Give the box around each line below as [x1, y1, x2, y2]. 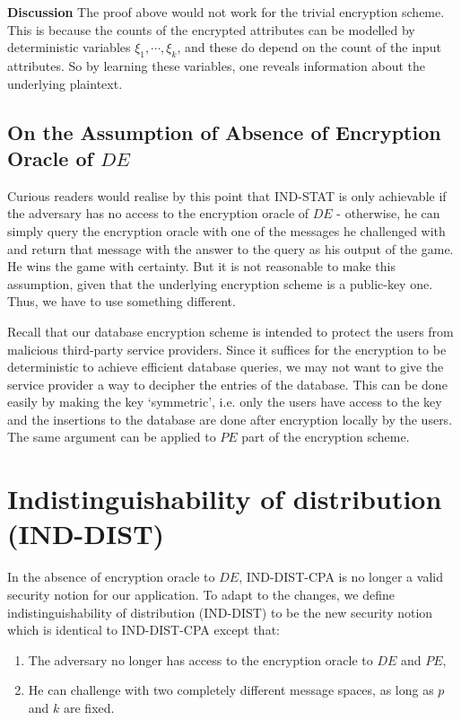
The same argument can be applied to [7, 427, 216, 446]
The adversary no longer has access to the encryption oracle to [28, 650, 373, 669]
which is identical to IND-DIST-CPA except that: [7, 620, 280, 639]
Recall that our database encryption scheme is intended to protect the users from [7, 321, 454, 340]
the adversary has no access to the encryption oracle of [7, 204, 309, 223]
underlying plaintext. [7, 74, 123, 92]
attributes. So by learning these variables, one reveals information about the [7, 56, 426, 75]
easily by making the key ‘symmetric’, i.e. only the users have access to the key [7, 392, 442, 411]
